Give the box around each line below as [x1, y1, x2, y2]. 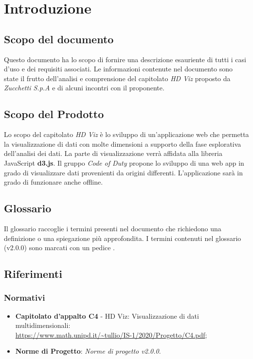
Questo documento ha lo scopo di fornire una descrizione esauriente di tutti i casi [4, 54, 246, 64]
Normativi [4, 291, 45, 304]
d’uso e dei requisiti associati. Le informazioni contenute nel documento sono [4, 64, 233, 74]
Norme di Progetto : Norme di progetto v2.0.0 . [15, 346, 161, 356]
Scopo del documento [4, 31, 114, 46]
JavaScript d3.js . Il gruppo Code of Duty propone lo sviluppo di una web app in [4, 157, 244, 168]
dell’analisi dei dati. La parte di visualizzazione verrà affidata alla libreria [4, 148, 222, 158]
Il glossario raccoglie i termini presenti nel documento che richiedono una [4, 223, 221, 233]
